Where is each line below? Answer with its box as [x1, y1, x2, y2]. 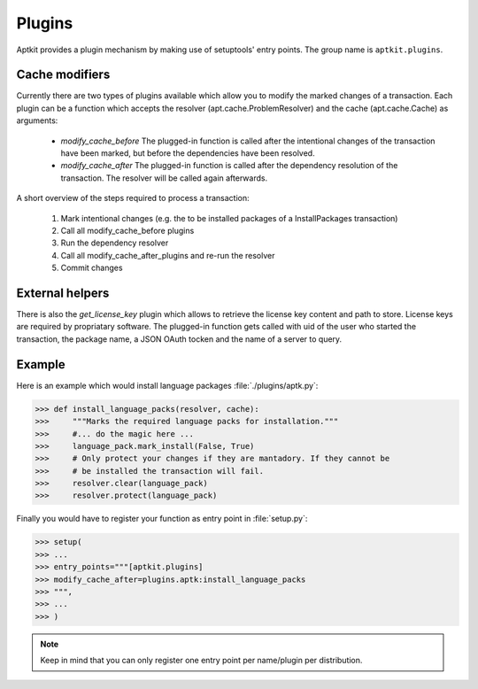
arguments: [16, 115, 58, 126]
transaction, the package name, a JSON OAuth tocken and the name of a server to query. [16, 333, 343, 344]
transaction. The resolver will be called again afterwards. [60, 173, 268, 183]
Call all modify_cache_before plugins [60, 225, 195, 236]
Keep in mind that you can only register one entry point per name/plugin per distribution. [40, 655, 363, 666]
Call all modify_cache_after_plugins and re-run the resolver [60, 250, 275, 260]
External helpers [16, 285, 110, 300]
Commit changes [60, 262, 123, 274]
